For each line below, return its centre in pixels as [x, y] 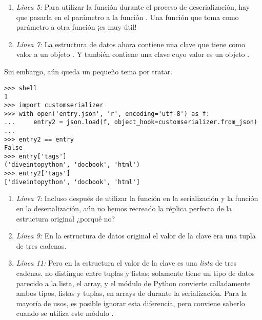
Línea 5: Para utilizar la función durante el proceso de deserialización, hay [133, 7]
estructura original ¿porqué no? [66, 218]
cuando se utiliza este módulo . [65, 313]
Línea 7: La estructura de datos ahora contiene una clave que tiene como [131, 44]
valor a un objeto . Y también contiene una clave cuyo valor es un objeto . [133, 54]
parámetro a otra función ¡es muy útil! [76, 27]
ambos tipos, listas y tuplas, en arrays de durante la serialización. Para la [132, 293]
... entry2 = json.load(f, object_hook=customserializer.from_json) [131, 122]
